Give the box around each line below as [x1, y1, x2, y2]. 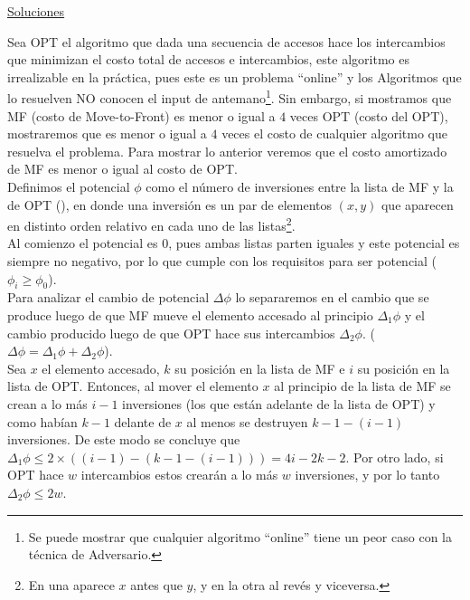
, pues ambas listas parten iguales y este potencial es [168, 233, 460, 252]
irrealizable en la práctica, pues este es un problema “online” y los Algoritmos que [7, 67, 462, 86]
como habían [7, 412, 78, 431]
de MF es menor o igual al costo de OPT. [7, 159, 238, 178]
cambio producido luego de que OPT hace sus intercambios [7, 323, 335, 342]
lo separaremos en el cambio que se [235, 288, 429, 307]
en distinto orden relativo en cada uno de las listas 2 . [7, 214, 296, 234]
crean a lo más [7, 394, 88, 413]
